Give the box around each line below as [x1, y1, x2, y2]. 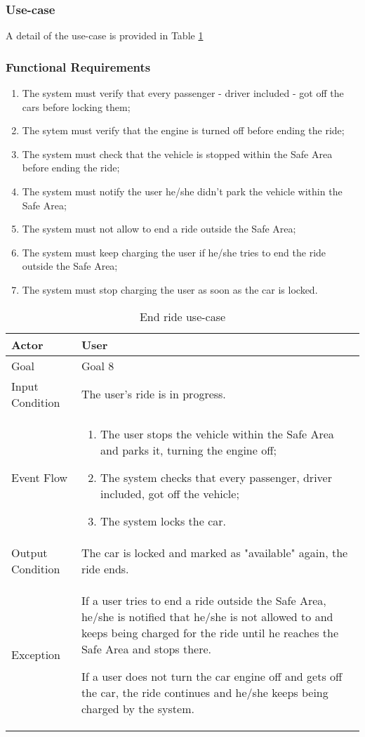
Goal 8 [81, 357, 114, 374]
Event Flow [11, 469, 68, 485]
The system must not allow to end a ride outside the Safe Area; [22, 221, 296, 236]
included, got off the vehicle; [100, 485, 239, 502]
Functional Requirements [6, 58, 151, 75]
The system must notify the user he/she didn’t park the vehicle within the [22, 184, 343, 198]
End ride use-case [139, 308, 226, 325]
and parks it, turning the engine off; [100, 441, 277, 458]
